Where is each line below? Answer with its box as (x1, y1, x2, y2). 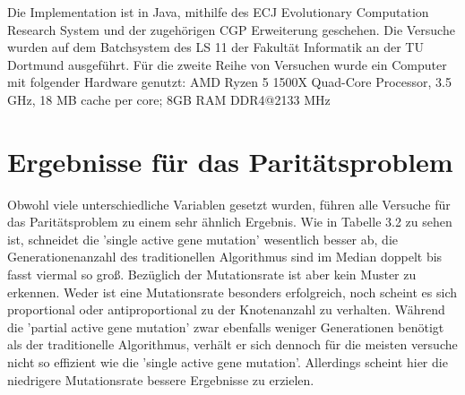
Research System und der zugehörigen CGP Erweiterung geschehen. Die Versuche (7, 20, 455, 39)
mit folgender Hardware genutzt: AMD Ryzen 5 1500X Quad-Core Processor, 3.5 (7, 73, 452, 91)
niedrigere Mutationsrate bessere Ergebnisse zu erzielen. (7, 370, 314, 389)
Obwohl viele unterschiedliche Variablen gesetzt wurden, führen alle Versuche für (7, 194, 451, 213)
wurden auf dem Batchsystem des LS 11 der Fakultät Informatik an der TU (7, 38, 424, 56)
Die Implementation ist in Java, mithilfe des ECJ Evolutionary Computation (7, 3, 429, 21)
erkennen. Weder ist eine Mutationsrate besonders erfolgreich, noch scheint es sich (7, 282, 458, 301)
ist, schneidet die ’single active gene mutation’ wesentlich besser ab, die (7, 229, 399, 248)
